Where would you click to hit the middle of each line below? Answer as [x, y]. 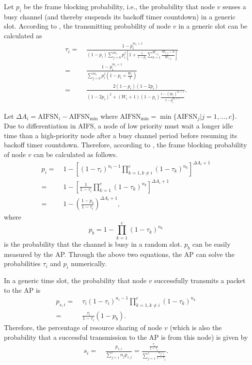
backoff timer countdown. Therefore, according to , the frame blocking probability [126, 145]
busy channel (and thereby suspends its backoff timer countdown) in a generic [120, 16]
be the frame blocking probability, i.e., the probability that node [119, 6]
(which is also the [196, 327]
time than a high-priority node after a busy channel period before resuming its [121, 135]
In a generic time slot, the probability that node [75, 280]
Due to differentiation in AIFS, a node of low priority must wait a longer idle [118, 126]
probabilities [22, 263]
